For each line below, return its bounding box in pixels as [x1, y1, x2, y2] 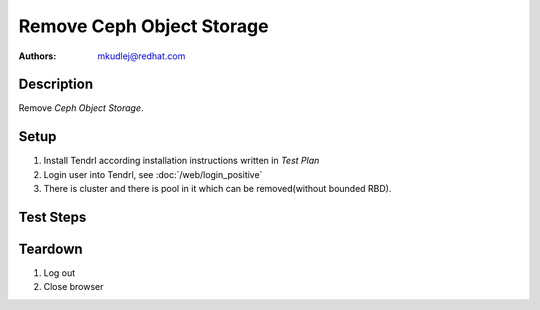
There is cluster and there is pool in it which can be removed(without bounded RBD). [43, 183, 392, 195]
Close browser [43, 281, 104, 293]
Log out [43, 267, 76, 279]
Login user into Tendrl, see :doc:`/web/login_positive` [43, 168, 263, 180]
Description [18, 76, 94, 93]
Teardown [18, 240, 84, 257]
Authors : [18, 50, 57, 62]
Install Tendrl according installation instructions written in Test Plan [43, 155, 320, 167]
